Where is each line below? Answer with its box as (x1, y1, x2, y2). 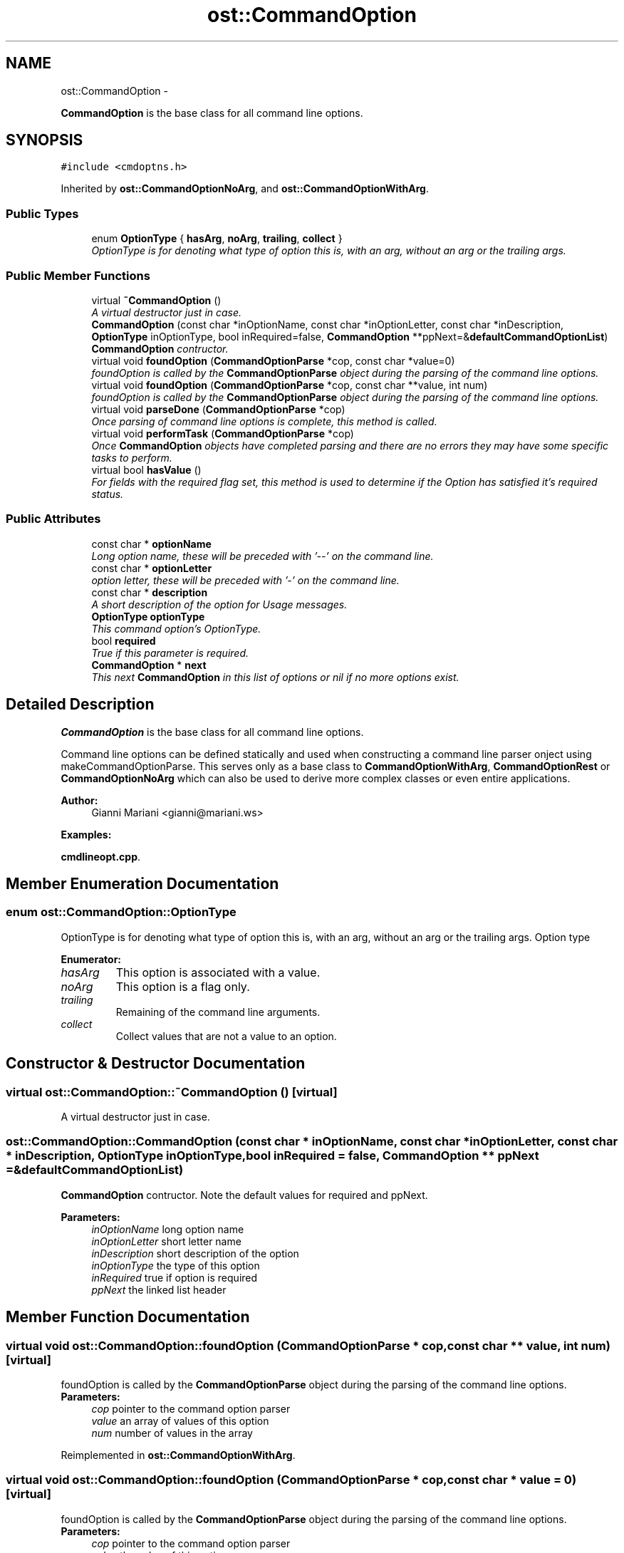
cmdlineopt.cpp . (61, 850, 141, 863)
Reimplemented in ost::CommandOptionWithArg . (61, 1448, 296, 1461)
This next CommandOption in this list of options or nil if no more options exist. (91, 670, 459, 683)
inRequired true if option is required (91, 1271, 258, 1284)
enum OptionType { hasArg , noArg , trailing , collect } (91, 232, 343, 245)
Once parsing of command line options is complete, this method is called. (91, 415, 437, 427)
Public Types (6, 206, 79, 221)
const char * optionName (91, 537, 212, 550)
